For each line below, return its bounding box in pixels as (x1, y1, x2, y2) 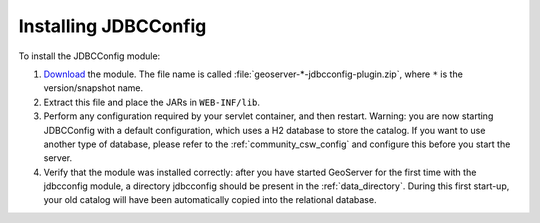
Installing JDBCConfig (18, 15, 207, 37)
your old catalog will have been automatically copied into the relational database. (43, 194, 377, 206)
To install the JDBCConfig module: (18, 50, 161, 62)
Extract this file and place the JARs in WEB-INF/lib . (43, 96, 260, 108)
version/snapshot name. (43, 82, 144, 94)
